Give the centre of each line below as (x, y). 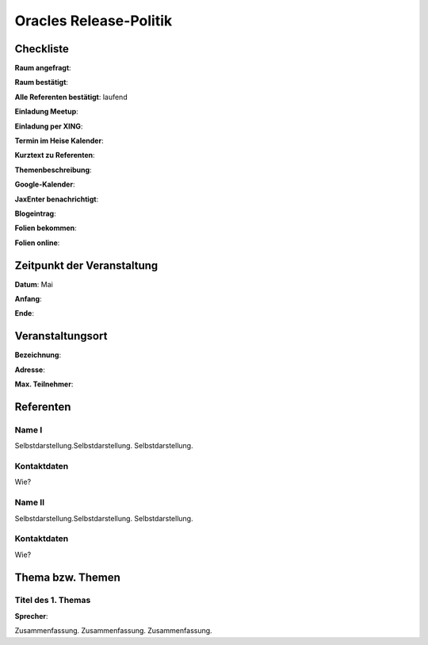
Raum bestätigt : (42, 83)
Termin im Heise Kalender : (59, 141)
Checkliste (42, 49)
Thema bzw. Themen (67, 577)
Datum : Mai (34, 284)
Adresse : (30, 370)
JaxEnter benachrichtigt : (57, 199)
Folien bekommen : (46, 228)
